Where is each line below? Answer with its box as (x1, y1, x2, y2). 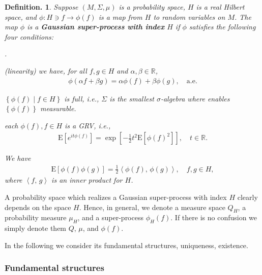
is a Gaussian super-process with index (27, 21, 165, 32)
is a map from (98, 11, 142, 22)
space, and (5, 11, 37, 22)
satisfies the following (189, 21, 256, 32)
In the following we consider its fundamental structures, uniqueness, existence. (5, 239, 248, 250)
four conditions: (5, 31, 54, 42)
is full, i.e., (64, 93, 99, 104)
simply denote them (5, 223, 67, 233)
